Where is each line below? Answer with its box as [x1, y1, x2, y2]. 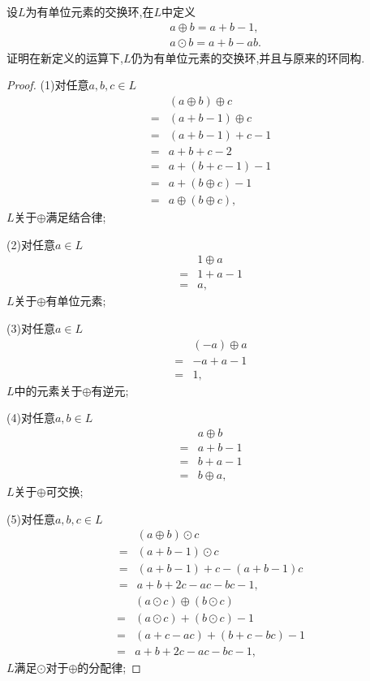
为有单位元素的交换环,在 [25, 3, 154, 19]
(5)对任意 [6, 510, 55, 527]
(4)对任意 [6, 409, 55, 426]
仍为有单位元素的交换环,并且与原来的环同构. [131, 49, 365, 66]
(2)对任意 [6, 235, 55, 252]
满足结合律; [45, 209, 106, 226]
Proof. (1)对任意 [6, 76, 89, 93]
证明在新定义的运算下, [6, 49, 123, 66]
